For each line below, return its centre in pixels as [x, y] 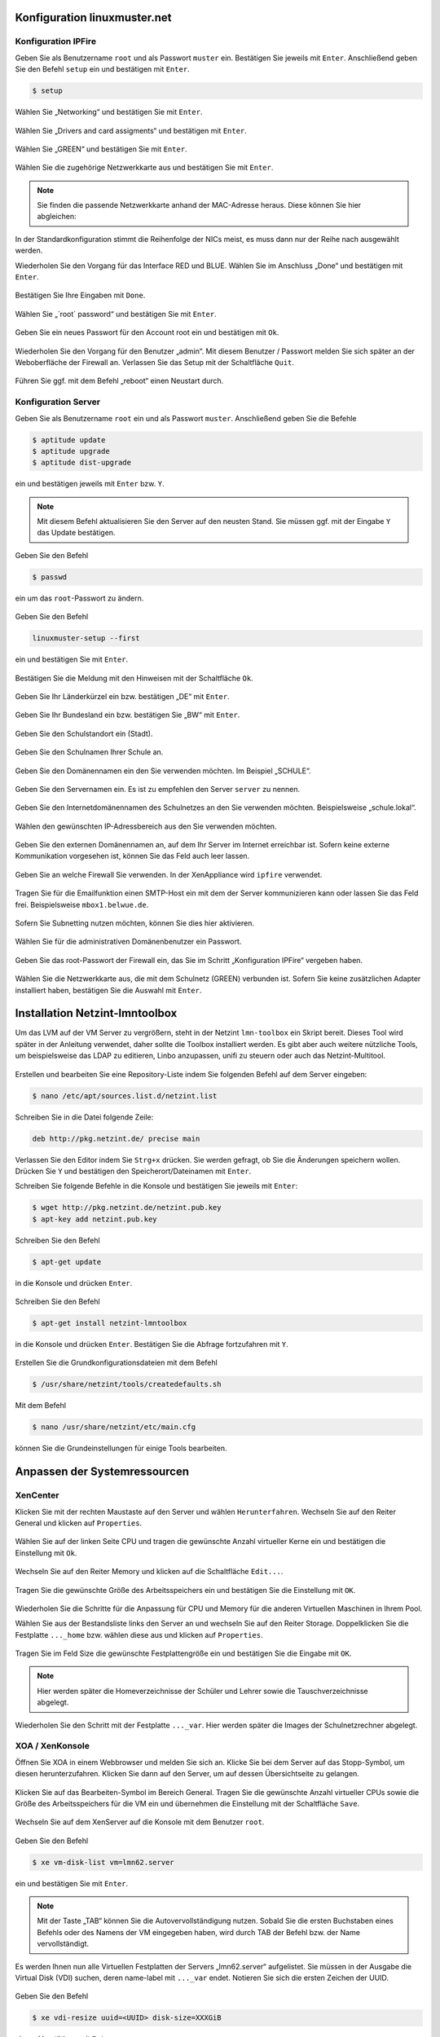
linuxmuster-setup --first [86, 638]
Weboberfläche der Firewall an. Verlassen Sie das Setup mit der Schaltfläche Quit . [155, 362]
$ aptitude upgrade [71, 451]
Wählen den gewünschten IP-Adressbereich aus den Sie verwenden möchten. [146, 826]
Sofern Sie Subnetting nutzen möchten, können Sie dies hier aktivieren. [134, 923]
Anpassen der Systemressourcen [102, 1472]
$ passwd [50, 577]
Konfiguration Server [58, 402]
